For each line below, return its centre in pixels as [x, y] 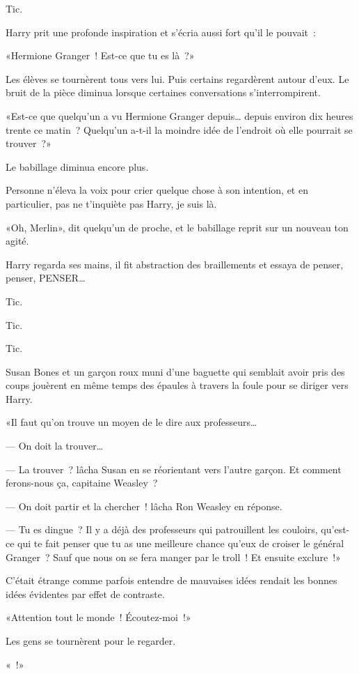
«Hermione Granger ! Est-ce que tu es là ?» [100, 55]
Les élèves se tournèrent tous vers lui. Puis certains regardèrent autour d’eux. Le [177, 78]
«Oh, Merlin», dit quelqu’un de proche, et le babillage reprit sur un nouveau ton [177, 227]
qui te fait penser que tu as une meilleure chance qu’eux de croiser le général [181, 543]
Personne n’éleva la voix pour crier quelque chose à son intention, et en [157, 190]
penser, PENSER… [46, 278]
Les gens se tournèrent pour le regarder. [91, 641]
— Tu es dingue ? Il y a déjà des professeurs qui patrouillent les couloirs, [162, 529]
